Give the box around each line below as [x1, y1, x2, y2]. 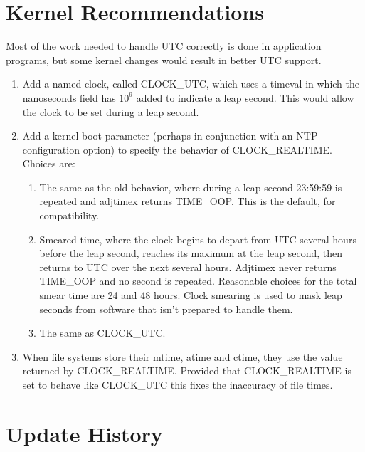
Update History [6, 419, 163, 448]
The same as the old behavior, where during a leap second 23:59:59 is [39, 179, 342, 194]
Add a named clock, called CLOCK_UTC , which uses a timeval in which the [22, 76, 359, 91]
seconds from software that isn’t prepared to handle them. [39, 301, 293, 316]
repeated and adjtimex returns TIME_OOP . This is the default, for [39, 194, 336, 209]
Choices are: [22, 156, 75, 171]
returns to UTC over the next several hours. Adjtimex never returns [39, 259, 337, 274]
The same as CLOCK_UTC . [39, 325, 166, 340]
